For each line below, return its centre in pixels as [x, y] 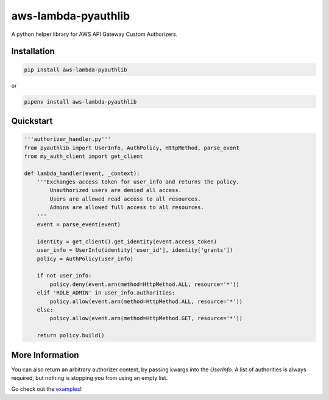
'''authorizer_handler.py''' [68, 139]
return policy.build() [71, 336]
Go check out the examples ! [47, 389]
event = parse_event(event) [79, 225]
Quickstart [32, 121]
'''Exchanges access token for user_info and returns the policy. [138, 182]
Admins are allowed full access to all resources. [127, 208]
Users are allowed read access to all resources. [125, 199]
